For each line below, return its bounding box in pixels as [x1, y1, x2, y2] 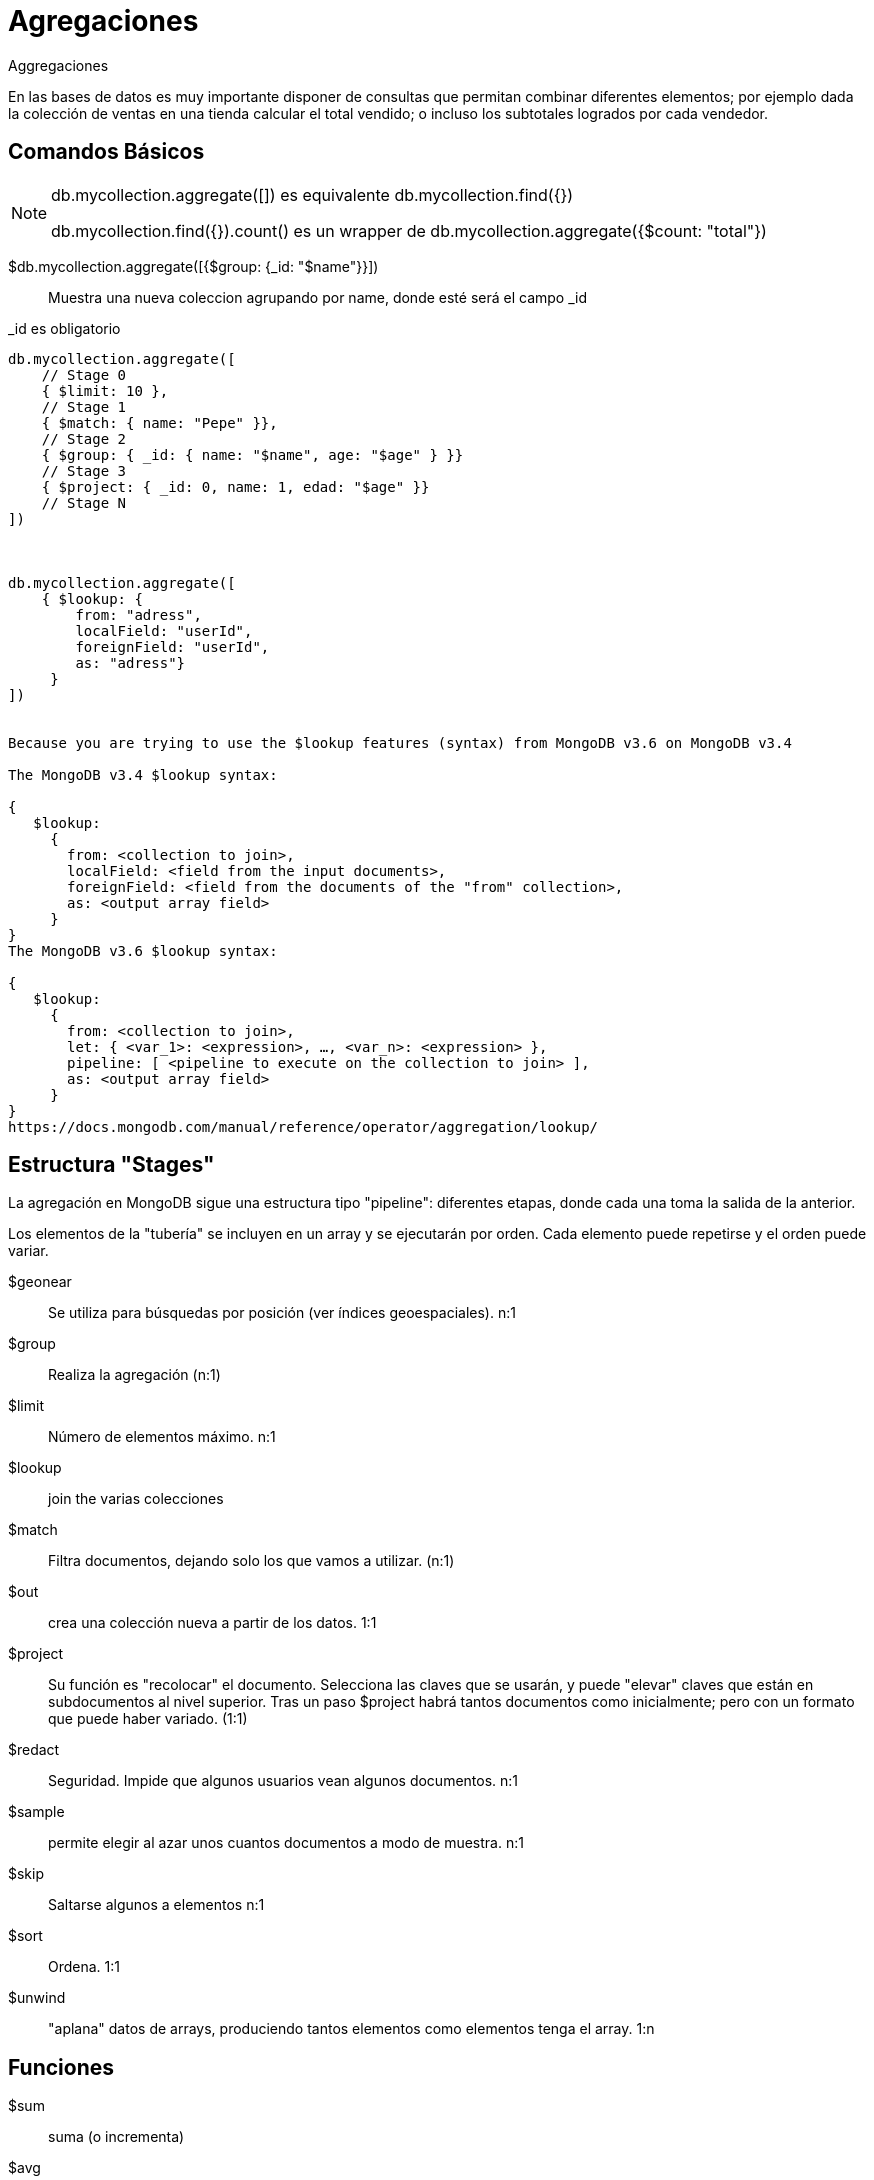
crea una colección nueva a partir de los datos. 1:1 [48, 1614, 377, 1632]
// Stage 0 [41, 366, 127, 383]
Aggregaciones [8, 56, 109, 74]
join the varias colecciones [48, 1490, 224, 1508]
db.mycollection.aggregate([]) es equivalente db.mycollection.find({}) [51, 184, 574, 205]
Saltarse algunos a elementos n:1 [48, 1896, 265, 1914]
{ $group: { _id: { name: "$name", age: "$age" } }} [41, 446, 464, 463]
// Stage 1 [41, 398, 127, 415]
